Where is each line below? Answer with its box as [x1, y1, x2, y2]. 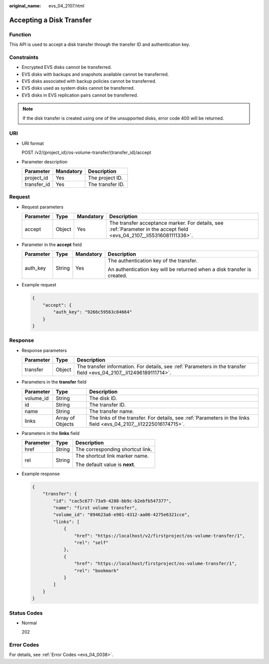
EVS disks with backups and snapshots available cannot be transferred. [21, 71, 169, 77]
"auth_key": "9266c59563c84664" [53, 309, 132, 315]
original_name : [9, 3, 41, 8]
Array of [55, 414, 75, 421]
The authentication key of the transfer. [108, 257, 198, 264]
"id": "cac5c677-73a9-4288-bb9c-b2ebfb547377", [53, 498, 172, 504]
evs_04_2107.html [48, 3, 85, 8]
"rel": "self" [74, 540, 109, 545]
